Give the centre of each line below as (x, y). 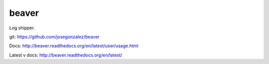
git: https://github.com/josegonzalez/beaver (54, 37)
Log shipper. (22, 28)
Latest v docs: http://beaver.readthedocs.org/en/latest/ (66, 55)
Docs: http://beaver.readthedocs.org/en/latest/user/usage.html (74, 46)
